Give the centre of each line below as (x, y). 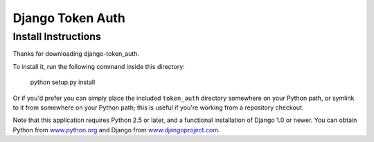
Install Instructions (57, 37)
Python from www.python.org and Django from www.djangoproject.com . (116, 130)
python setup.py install (63, 82)
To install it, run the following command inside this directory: (99, 66)
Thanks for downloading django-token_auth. (76, 54)
